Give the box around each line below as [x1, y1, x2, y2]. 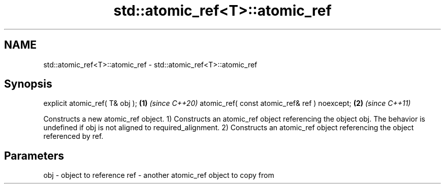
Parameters [4, 149, 64, 162]
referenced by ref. [43, 132, 104, 141]
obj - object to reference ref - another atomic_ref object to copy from [43, 171, 274, 180]
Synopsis [4, 78, 52, 91]
